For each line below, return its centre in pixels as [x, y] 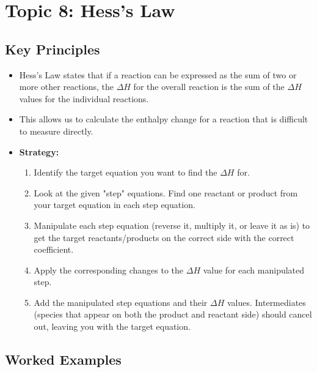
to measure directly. [56, 131]
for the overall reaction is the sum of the [209, 87]
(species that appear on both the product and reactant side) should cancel [173, 314]
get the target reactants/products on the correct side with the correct [164, 237]
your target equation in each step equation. [115, 205]
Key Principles [53, 49]
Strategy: [39, 151]
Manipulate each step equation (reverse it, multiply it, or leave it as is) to [172, 225]
